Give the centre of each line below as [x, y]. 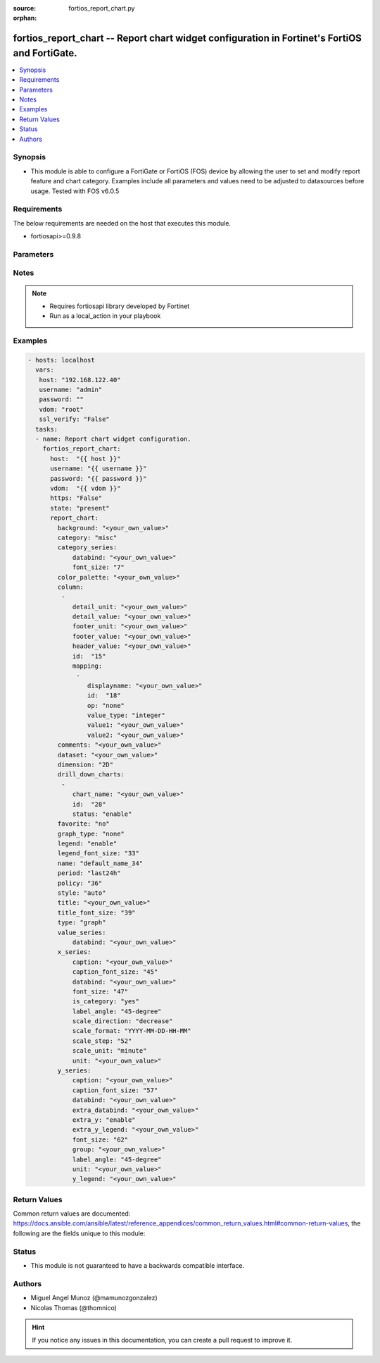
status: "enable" [102, 814]
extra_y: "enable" [104, 1120]
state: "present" [80, 508]
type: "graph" [82, 923]
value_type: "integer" [126, 715]
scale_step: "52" [102, 1041]
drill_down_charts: [91, 775]
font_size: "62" [100, 1139]
